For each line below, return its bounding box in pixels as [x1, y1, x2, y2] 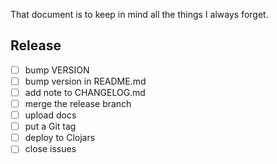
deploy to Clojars [24, 132, 96, 144]
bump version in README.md [24, 75, 147, 87]
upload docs [24, 109, 77, 121]
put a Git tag [24, 120, 77, 133]
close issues [24, 143, 77, 155]
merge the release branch [24, 98, 132, 109]
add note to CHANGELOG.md [24, 86, 146, 98]
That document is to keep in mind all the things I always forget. [10, 9, 269, 20]
